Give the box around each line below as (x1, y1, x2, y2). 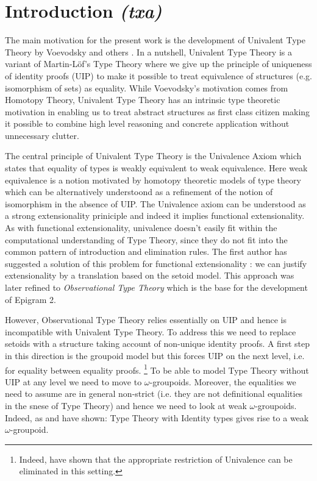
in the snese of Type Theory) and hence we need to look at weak (5, 399, 247, 412)
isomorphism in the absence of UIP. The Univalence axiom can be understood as (5, 197, 306, 210)
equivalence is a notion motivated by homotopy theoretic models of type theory (5, 173, 301, 186)
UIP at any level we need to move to (5, 375, 142, 388)
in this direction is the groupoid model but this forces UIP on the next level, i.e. (5, 349, 305, 362)
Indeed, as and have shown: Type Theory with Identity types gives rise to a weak (5, 411, 309, 424)
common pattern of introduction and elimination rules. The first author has (5, 245, 287, 258)
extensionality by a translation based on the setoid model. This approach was (5, 269, 294, 282)
